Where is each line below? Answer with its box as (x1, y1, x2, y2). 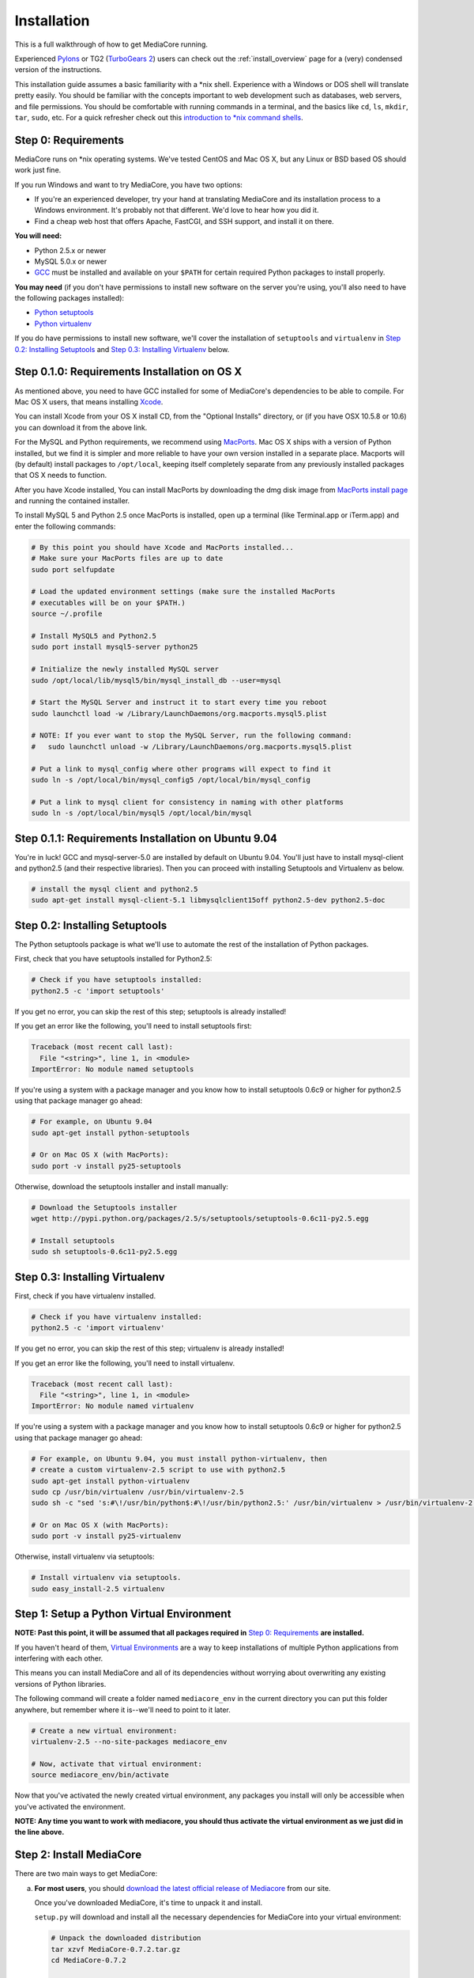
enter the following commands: (14, 521, 116, 531)
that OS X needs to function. (14, 471, 107, 480)
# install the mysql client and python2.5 (31, 885, 198, 894)
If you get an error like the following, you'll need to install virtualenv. (14, 1358, 235, 1368)
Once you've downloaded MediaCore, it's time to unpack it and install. (34, 1898, 263, 1908)
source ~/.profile (31, 609, 103, 619)
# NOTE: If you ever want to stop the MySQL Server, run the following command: (31, 731, 352, 740)
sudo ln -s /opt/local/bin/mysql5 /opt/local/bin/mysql (31, 809, 253, 818)
